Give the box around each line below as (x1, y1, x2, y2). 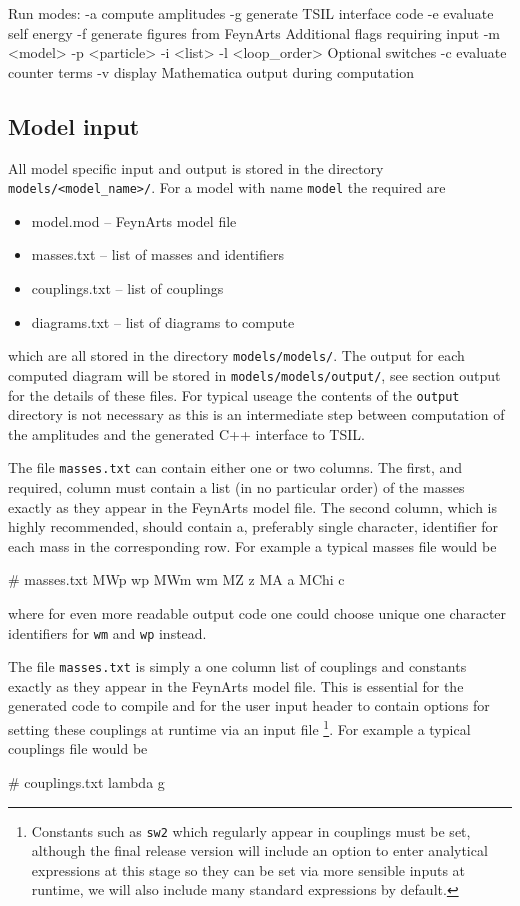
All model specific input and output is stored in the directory (8, 157, 384, 178)
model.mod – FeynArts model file (31, 210, 237, 231)
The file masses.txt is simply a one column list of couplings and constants (8, 656, 467, 677)
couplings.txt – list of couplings (31, 278, 224, 299)
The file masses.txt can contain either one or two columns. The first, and (8, 457, 463, 478)
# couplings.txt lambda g (8, 771, 165, 792)
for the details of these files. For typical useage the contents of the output (8, 384, 460, 405)
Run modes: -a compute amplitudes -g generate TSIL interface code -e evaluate (8, 3, 494, 23)
